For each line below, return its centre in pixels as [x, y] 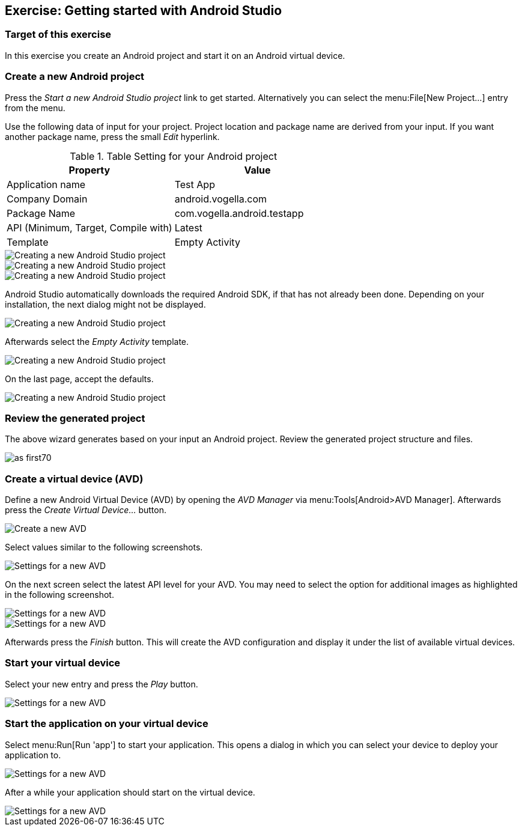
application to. [33, 755]
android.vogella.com [221, 199]
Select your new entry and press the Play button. [102, 684]
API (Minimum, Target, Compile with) [90, 227]
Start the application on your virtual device [107, 724]
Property [90, 170]
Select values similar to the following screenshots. [104, 547]
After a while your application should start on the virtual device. [130, 792]
